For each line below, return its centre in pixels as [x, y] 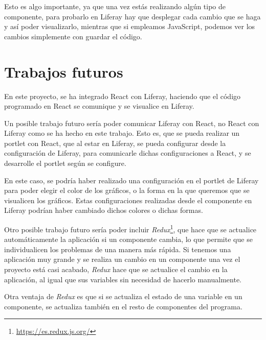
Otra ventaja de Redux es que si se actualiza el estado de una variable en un [123, 296]
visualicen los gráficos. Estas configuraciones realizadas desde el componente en [128, 200]
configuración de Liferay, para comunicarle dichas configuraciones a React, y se [128, 153]
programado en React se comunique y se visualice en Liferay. [99, 106]
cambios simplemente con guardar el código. [73, 36]
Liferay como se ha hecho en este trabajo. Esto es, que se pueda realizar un [122, 133]
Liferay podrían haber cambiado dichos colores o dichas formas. [104, 210]
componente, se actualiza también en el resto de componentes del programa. [123, 306]
